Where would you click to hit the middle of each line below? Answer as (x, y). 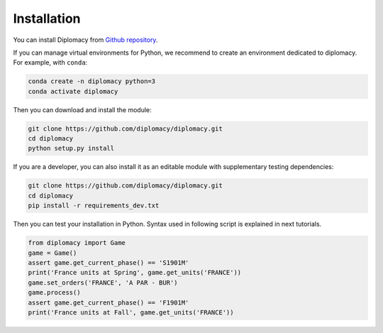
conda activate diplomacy (73, 91)
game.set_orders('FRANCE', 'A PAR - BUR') (103, 283)
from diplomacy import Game (77, 243)
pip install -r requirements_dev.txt (94, 206)
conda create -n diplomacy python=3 (92, 81)
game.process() (54, 293)
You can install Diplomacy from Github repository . (85, 40)
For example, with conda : (50, 62)
